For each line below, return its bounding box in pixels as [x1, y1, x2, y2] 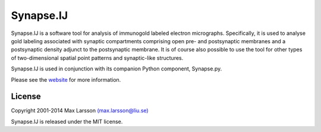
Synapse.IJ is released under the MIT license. [11, 118, 123, 125]
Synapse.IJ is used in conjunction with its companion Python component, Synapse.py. [11, 65, 222, 72]
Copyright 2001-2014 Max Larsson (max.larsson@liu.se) [11, 107, 149, 114]
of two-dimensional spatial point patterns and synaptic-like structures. [11, 54, 184, 62]
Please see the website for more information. [11, 76, 121, 83]
